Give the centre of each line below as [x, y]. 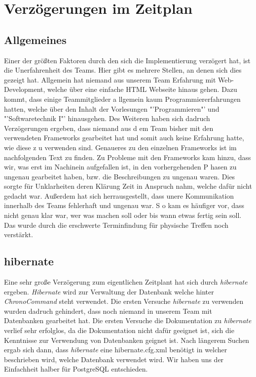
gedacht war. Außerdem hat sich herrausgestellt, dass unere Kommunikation [119, 195]
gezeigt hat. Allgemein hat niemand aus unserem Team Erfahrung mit [110, 79]
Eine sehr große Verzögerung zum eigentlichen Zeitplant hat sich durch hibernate [126, 282]
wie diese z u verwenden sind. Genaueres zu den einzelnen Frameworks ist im [120, 147]
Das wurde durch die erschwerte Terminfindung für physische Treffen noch [116, 225]
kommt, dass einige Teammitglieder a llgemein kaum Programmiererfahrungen [122, 99]
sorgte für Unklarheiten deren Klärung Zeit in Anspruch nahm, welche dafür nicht [128, 186]
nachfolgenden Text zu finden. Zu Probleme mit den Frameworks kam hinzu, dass [128, 157]
